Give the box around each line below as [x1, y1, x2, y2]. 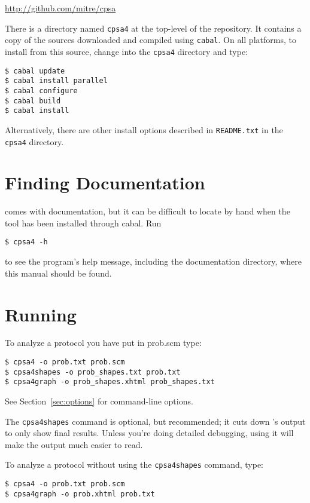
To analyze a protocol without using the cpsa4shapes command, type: [5, 458, 263, 471]
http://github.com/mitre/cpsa [5, 2, 116, 14]
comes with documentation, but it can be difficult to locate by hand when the [5, 205, 290, 217]
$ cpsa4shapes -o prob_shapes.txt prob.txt [5, 367, 181, 376]
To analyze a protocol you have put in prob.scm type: [5, 336, 202, 349]
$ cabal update [5, 66, 65, 75]
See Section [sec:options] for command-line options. [5, 395, 193, 407]
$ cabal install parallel [5, 76, 108, 85]
